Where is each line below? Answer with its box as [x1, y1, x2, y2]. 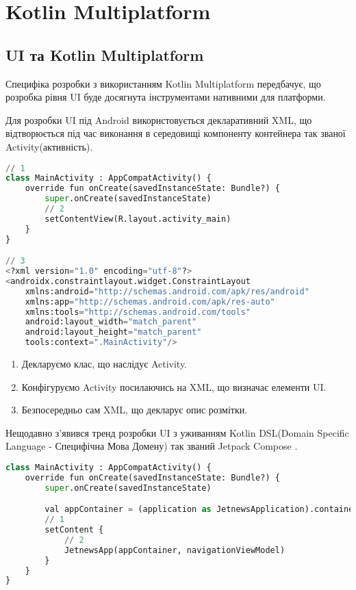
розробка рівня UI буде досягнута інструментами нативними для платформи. [5, 90, 326, 104]
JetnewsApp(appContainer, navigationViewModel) [64, 545, 285, 555]
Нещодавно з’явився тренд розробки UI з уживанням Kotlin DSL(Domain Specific [5, 425, 349, 439]
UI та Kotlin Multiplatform [5, 44, 204, 65]
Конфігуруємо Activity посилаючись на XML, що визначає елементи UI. [21, 379, 327, 394]
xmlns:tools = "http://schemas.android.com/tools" [25, 307, 251, 317]
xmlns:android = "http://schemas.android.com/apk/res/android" [25, 286, 309, 296]
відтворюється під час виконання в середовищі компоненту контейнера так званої [5, 126, 346, 140]
